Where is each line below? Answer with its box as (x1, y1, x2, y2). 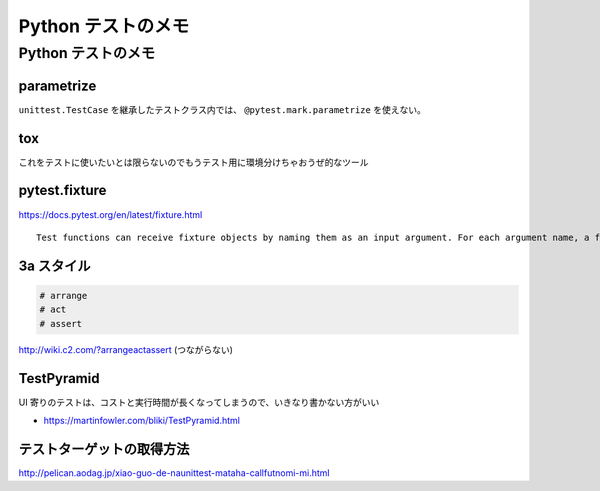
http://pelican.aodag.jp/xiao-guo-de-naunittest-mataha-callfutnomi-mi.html (18, 466, 330, 479)
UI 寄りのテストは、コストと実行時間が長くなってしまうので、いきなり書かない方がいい (18, 396, 380, 408)
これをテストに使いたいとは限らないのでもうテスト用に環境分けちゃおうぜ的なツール (18, 156, 369, 168)
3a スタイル (18, 257, 91, 274)
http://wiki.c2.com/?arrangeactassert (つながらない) (18, 343, 234, 355)
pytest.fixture (18, 182, 107, 199)
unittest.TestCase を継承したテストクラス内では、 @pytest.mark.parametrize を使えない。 (18, 103, 427, 115)
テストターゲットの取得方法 (18, 440, 190, 457)
